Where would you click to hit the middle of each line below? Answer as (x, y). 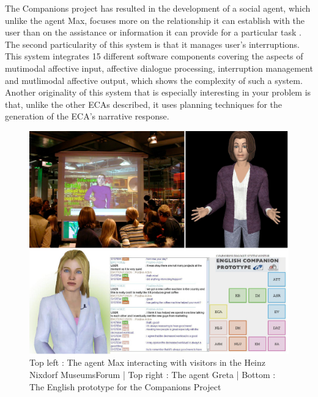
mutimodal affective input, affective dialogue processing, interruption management (159, 68)
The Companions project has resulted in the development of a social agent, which (158, 8)
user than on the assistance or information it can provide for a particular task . (153, 32)
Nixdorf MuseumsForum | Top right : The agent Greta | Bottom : (153, 375)
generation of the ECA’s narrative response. (87, 116)
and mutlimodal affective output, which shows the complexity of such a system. (154, 80)
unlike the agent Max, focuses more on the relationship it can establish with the (155, 20)
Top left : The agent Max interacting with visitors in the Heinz (148, 362)
